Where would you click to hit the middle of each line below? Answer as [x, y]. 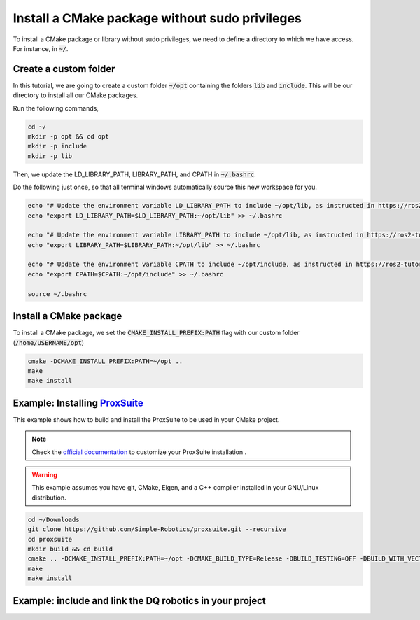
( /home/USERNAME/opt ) [48, 342]
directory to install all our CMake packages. [76, 95]
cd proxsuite [50, 539]
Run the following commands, [56, 108]
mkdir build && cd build [70, 549]
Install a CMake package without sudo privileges [157, 18]
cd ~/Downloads [54, 519]
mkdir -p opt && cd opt [69, 136]
